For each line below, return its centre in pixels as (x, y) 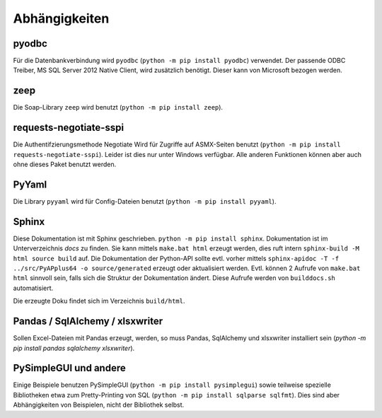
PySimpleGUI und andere (70, 368)
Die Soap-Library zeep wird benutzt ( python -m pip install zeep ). (118, 108)
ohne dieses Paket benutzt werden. (65, 164)
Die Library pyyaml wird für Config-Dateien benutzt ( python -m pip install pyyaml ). (145, 201)
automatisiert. (33, 288)
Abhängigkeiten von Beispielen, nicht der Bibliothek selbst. (99, 405)
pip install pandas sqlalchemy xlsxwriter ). (74, 348)
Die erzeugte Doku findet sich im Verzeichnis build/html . (99, 301)
